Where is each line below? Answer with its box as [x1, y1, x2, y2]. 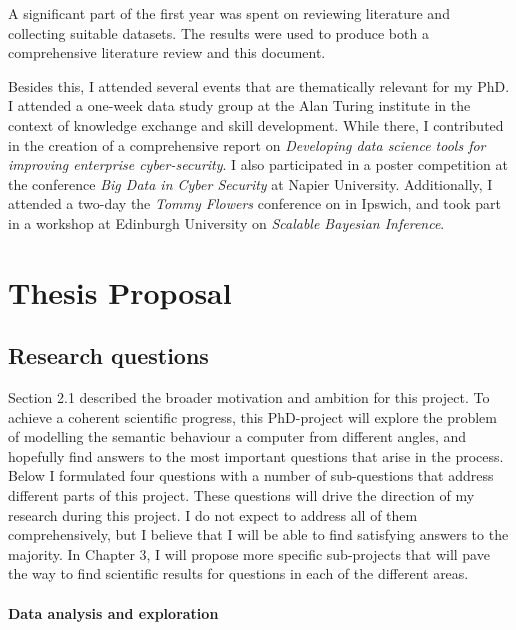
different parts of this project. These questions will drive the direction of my [8, 485, 475, 506]
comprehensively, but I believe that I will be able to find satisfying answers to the [8, 524, 509, 545]
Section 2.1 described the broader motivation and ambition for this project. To [8, 387, 490, 408]
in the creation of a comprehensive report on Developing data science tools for [8, 134, 486, 155]
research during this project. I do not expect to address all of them [8, 504, 418, 525]
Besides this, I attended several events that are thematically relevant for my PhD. [8, 75, 510, 96]
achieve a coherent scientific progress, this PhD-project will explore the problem [8, 406, 497, 427]
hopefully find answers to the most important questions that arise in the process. [8, 445, 504, 466]
